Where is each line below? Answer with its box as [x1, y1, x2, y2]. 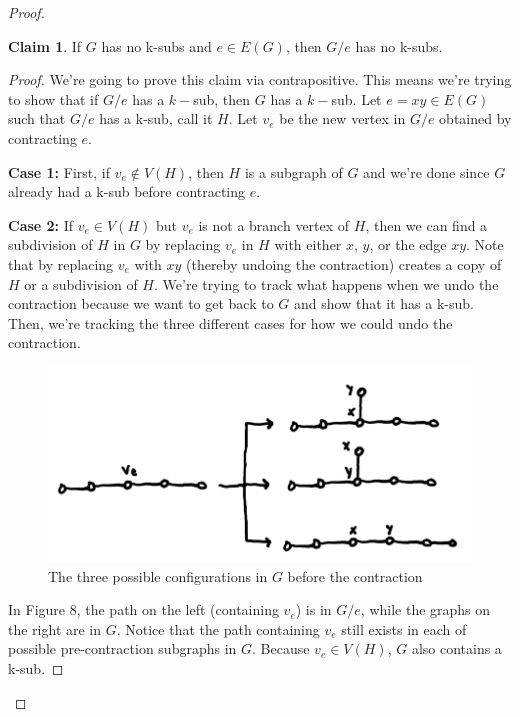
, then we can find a [365, 214, 488, 235]
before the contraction [287, 565, 423, 586]
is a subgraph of [244, 161, 343, 182]
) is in [295, 599, 332, 620]
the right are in [8, 618, 102, 639]
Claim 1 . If [8, 35, 82, 56]
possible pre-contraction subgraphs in [8, 638, 237, 659]
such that [8, 108, 66, 129]
